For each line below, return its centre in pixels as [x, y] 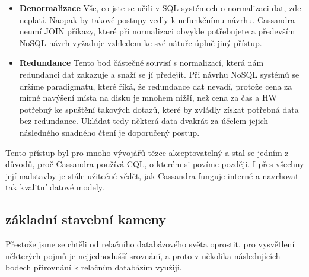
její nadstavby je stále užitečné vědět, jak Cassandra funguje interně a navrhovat [152, 175]
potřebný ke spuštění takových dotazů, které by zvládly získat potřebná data [159, 109]
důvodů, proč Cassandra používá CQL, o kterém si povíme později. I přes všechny [155, 164]
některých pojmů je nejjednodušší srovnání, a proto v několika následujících [143, 255]
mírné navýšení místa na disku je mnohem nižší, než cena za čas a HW [148, 98]
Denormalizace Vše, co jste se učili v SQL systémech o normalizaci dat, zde [160, 8]
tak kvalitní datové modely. [55, 187]
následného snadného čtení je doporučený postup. [109, 132]
